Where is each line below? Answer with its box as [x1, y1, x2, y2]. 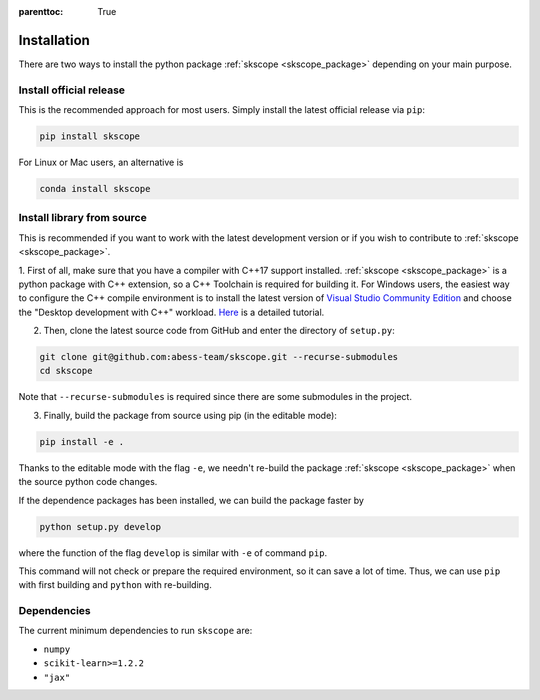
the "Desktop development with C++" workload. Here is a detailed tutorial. [18, 306, 325, 318]
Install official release [18, 83, 125, 97]
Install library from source [18, 211, 147, 225]
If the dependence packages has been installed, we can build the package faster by [18, 494, 365, 506]
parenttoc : [18, 6, 64, 17]
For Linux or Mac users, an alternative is [18, 156, 184, 169]
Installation [18, 31, 90, 49]
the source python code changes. [18, 476, 158, 488]
